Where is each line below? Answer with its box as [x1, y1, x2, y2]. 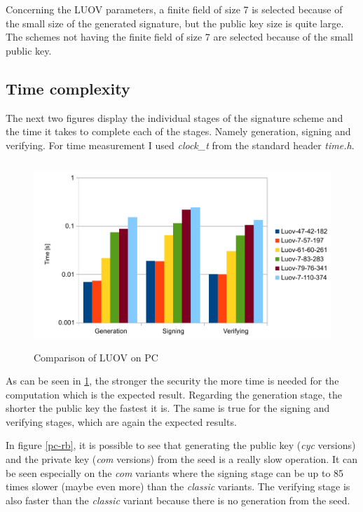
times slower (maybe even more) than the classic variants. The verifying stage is [6, 479, 350, 494]
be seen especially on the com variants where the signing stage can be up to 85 [6, 465, 344, 480]
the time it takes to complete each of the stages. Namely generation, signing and [6, 124, 351, 139]
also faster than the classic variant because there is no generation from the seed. [6, 492, 350, 507]
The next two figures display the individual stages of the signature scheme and [6, 110, 343, 125]
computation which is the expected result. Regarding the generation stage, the [6, 387, 343, 401]
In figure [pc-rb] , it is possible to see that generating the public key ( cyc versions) [6, 438, 356, 452]
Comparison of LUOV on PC [34, 350, 158, 364]
